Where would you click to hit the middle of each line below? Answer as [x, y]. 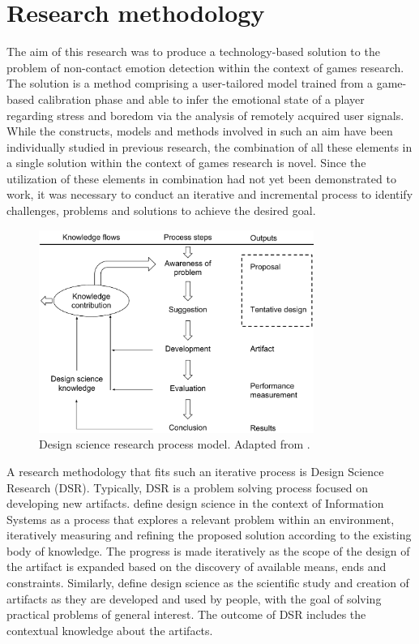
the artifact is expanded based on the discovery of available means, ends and [197, 567]
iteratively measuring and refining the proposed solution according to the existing [209, 535]
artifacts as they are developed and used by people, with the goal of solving [194, 598]
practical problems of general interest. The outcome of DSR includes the [186, 614]
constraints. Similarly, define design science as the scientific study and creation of [208, 583]
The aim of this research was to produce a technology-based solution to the [193, 52]
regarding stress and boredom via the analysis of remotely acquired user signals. [205, 115]
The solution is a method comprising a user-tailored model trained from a [190, 83]
